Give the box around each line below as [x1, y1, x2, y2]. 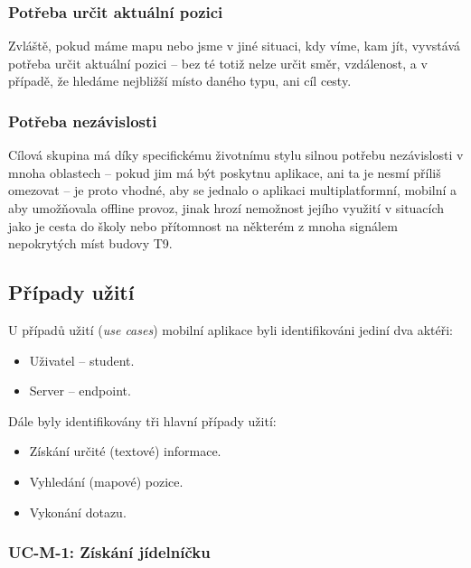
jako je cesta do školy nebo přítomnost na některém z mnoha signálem [8, 216, 398, 235]
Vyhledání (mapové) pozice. [29, 471, 184, 490]
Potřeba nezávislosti [8, 109, 157, 132]
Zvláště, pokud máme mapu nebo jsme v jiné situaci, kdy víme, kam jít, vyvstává [8, 36, 461, 55]
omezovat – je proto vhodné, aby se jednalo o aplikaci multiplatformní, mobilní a [8, 181, 457, 200]
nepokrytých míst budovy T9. [8, 234, 173, 253]
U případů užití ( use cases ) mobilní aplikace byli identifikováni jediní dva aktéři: [8, 320, 453, 339]
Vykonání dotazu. [29, 502, 127, 521]
